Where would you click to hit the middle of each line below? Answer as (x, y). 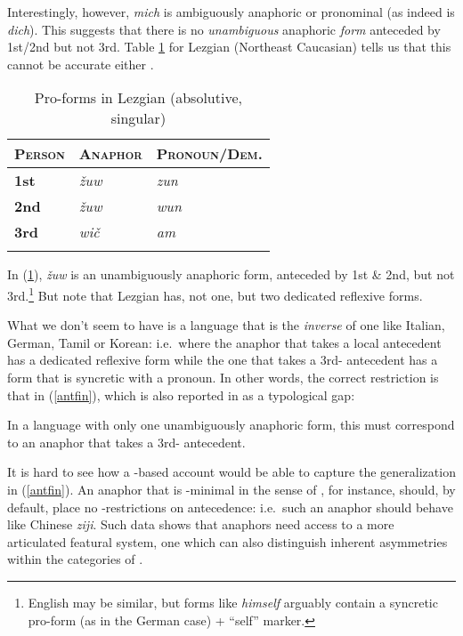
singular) (138, 118)
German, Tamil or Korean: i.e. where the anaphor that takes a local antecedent (224, 342)
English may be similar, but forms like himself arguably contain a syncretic (233, 602)
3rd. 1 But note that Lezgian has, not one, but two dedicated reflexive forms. (215, 294)
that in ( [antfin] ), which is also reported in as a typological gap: (181, 394)
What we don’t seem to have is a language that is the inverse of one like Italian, (226, 325)
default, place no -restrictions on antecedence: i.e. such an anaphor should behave (230, 507)
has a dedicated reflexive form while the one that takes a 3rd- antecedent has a (223, 360)
